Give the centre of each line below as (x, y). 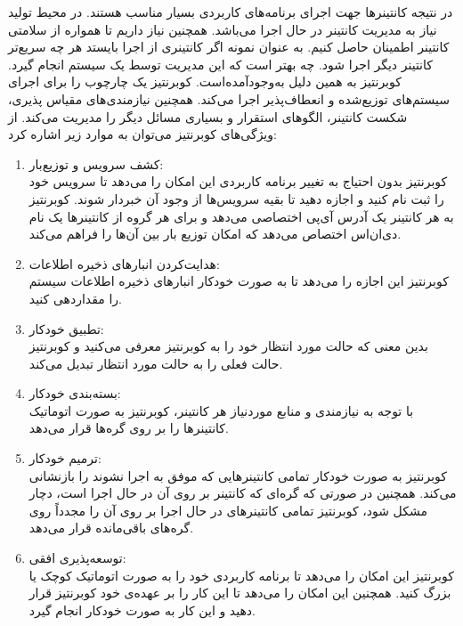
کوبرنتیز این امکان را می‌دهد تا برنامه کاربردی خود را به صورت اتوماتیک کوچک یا (241, 575)
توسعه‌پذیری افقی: (77, 558)
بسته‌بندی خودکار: (75, 393)
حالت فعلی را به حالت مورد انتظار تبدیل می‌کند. (156, 363)
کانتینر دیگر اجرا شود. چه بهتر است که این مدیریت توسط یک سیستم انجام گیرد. (220, 64)
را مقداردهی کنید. (76, 298)
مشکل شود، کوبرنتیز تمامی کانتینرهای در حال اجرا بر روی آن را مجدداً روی (228, 510)
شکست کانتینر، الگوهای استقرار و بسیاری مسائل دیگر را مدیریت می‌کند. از (208, 116)
